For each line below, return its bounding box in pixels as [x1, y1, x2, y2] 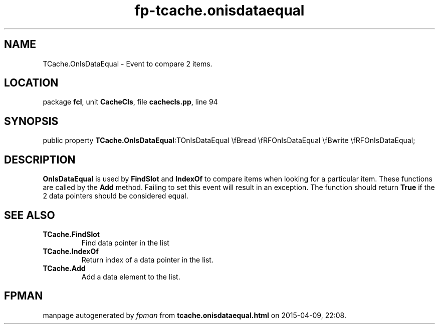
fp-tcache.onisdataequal [134, 2, 305, 19]
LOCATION [4, 76, 59, 89]
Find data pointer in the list [81, 238, 169, 247]
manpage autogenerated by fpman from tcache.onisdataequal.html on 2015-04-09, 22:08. [43, 310, 346, 319]
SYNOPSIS [4, 114, 59, 127]
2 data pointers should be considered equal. [43, 191, 188, 200]
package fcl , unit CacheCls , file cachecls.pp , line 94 [43, 97, 218, 106]
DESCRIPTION [4, 153, 76, 166]
